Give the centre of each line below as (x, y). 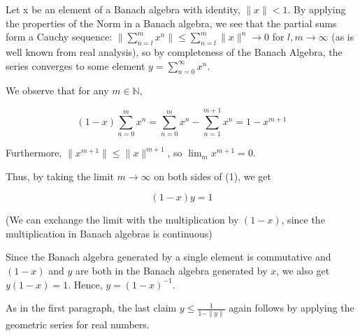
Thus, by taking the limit (60, 176)
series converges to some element (75, 65)
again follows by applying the (291, 308)
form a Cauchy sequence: (59, 37)
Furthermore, (34, 153)
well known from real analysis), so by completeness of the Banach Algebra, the (174, 51)
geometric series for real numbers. (78, 324)
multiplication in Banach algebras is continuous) (109, 233)
